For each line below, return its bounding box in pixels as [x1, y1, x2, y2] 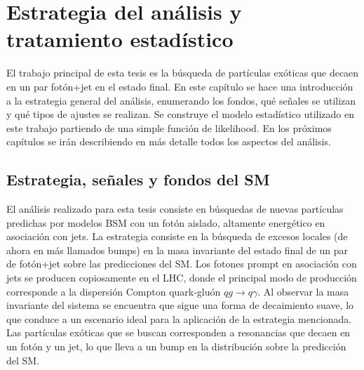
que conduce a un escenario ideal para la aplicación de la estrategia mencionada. [6, 311, 352, 326]
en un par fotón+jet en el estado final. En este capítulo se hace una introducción [6, 79, 353, 93]
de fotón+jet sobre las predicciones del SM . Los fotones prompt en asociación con [6, 256, 357, 271]
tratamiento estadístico [6, 25, 234, 53]
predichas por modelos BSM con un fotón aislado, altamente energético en [6, 215, 325, 230]
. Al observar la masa [257, 284, 349, 298]
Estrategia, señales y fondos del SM [6, 169, 270, 190]
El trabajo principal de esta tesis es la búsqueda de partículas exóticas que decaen [6, 65, 359, 80]
